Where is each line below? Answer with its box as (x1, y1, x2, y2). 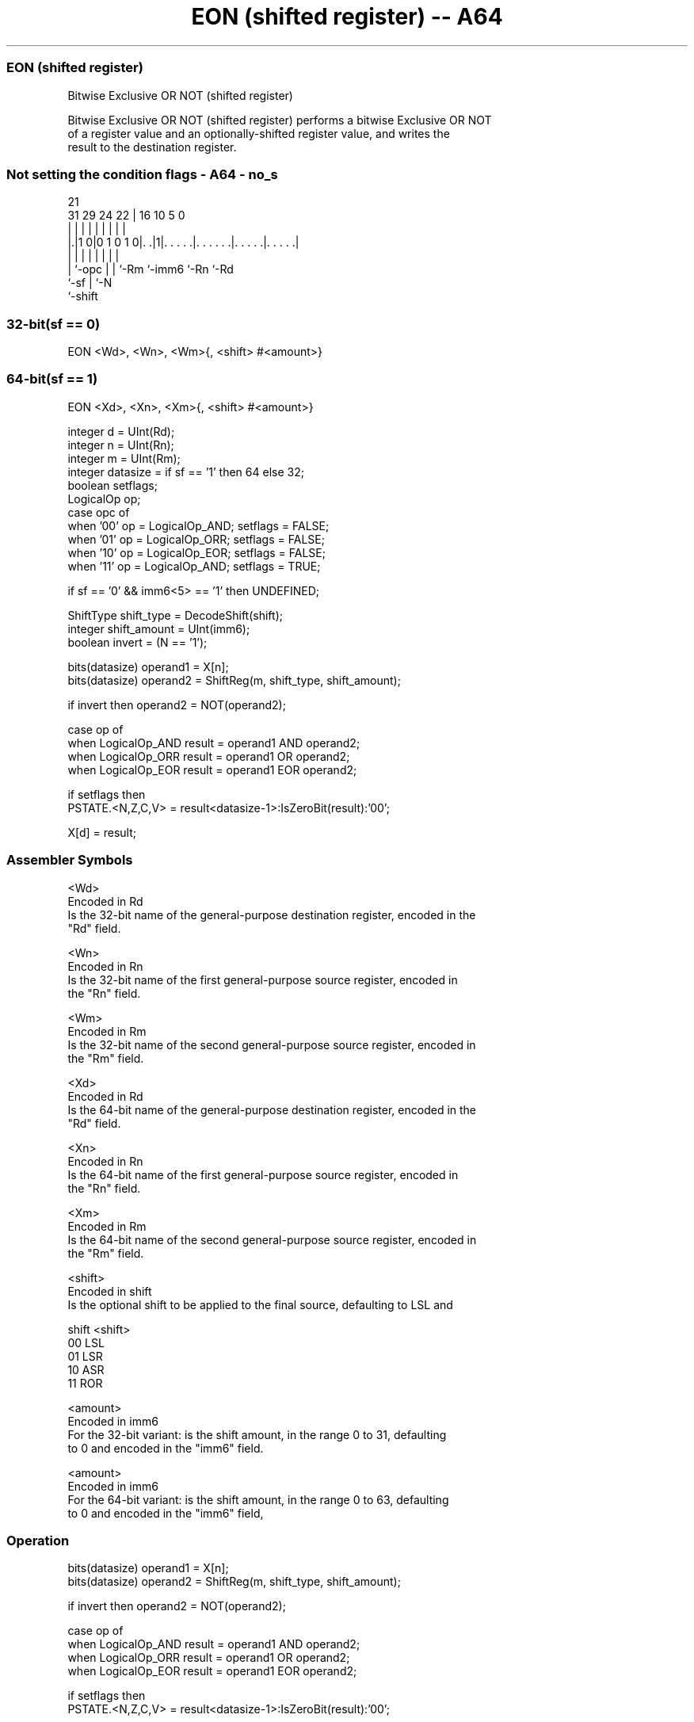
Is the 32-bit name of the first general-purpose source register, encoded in (67, 972, 458, 987)
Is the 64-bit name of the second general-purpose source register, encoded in (67, 1232, 477, 1247)
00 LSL (67, 1335, 105, 1350)
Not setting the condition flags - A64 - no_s (6, 166, 278, 182)
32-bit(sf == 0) (6, 315, 101, 332)
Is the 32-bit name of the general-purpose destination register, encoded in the (67, 907, 476, 922)
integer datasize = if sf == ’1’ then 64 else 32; (67, 464, 304, 479)
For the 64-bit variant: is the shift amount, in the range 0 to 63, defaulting (67, 1492, 449, 1506)
